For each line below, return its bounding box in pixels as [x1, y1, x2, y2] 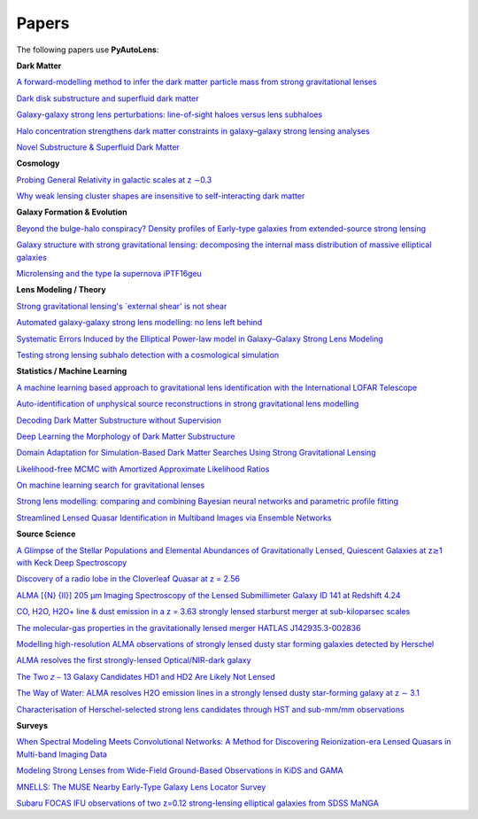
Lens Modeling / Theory [16, 285, 106, 295]
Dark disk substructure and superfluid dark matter [16, 93, 199, 104]
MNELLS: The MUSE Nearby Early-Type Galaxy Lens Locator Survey [16, 781, 266, 792]
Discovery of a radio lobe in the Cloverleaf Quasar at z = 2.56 [16, 573, 241, 584]
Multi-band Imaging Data [16, 749, 108, 760]
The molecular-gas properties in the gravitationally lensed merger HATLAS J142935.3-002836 [16, 622, 361, 633]
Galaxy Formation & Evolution [16, 207, 127, 217]
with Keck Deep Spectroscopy [16, 558, 127, 568]
